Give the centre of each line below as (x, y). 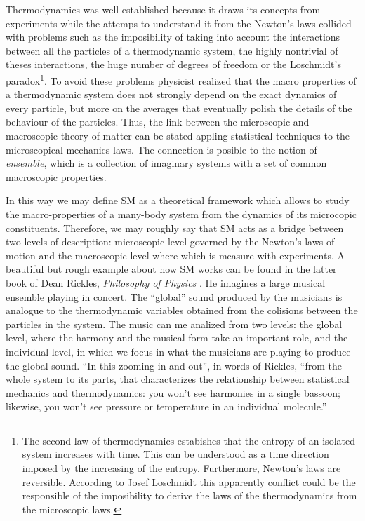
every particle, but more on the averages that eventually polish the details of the (179, 108)
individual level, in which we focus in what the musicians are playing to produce (178, 351)
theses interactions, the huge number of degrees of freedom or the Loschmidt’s (173, 64)
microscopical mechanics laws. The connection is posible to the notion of (161, 149)
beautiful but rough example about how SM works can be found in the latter (171, 269)
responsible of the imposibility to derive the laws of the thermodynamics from (190, 495)
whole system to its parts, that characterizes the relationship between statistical (178, 379)
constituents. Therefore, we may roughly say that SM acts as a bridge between (175, 228)
